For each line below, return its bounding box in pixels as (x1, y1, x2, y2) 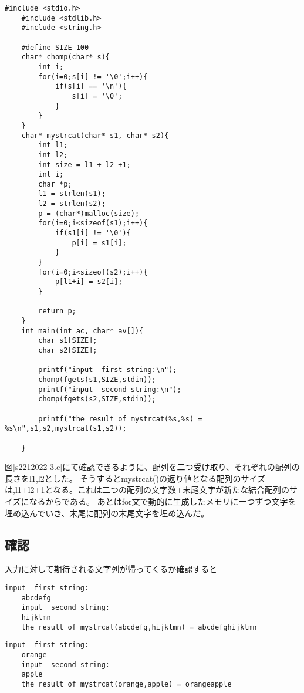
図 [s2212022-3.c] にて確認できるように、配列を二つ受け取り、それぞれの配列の (5, 461, 300, 473)
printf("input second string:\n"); (38, 385, 181, 394)
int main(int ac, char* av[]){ (21, 326, 144, 335)
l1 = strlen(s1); (38, 190, 106, 198)
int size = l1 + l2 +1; (38, 160, 131, 169)
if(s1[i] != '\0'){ (55, 229, 131, 238)
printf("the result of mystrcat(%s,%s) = (38, 414, 202, 423)
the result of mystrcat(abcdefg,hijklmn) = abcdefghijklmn (21, 623, 257, 631)
